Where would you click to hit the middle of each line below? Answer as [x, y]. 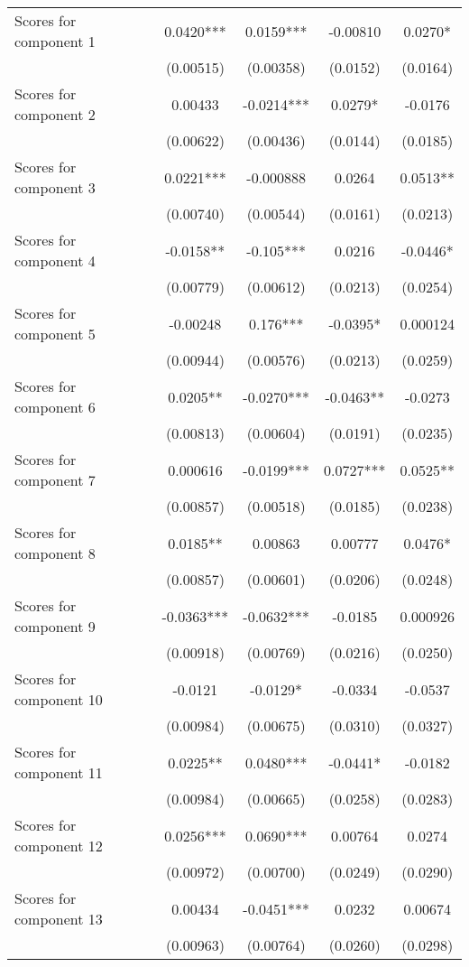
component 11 [59, 772]
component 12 [59, 846]
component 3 [55, 187]
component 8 [55, 553]
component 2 [55, 114]
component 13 [59, 919]
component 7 [55, 480]
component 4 [55, 260]
